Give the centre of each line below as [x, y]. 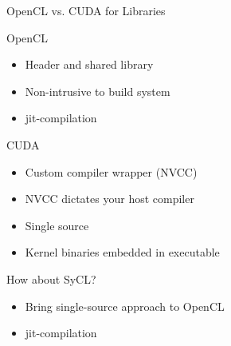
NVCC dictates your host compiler [110, 199]
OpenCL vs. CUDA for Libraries [86, 10]
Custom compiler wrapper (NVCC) [111, 171]
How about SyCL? [51, 278]
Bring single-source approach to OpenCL [125, 306]
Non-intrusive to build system [98, 91]
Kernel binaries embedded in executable [122, 252]
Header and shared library [89, 64]
